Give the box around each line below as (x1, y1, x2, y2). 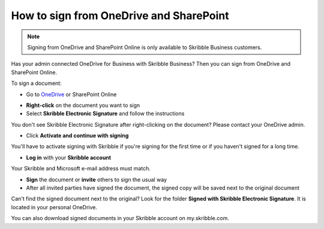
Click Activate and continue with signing (26, 132, 129, 139)
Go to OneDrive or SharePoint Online (26, 90, 117, 98)
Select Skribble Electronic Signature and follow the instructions (26, 110, 185, 117)
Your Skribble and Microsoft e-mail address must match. (11, 165, 151, 172)
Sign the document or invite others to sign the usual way (26, 176, 167, 183)
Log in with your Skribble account (26, 154, 111, 161)
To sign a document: (11, 80, 62, 87)
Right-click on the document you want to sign (26, 102, 140, 109)
